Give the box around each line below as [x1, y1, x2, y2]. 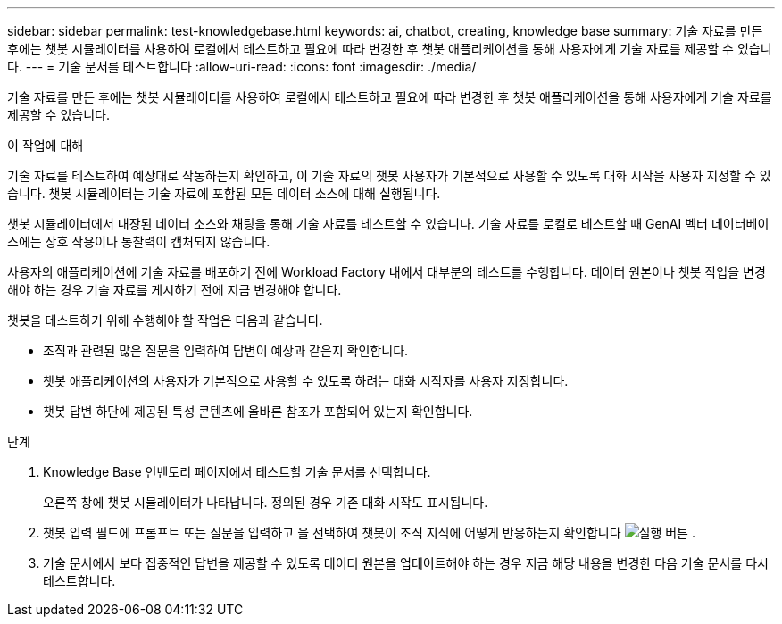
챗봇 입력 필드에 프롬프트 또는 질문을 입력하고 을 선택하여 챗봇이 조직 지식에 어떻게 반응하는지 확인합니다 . [43, 525, 695, 540]
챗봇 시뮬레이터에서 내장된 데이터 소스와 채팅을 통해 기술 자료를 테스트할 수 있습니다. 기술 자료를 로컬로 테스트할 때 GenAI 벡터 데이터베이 [7, 216, 770, 231]
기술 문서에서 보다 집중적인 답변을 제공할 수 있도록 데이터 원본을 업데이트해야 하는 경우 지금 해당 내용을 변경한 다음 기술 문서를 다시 [43, 555, 769, 570]
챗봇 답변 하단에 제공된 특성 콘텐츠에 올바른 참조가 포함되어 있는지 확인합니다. [43, 404, 473, 419]
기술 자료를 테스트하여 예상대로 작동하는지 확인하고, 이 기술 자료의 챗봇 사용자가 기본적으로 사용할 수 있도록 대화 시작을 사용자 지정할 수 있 [7, 168, 771, 183]
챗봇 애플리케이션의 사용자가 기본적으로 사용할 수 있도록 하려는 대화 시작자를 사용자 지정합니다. [43, 373, 569, 388]
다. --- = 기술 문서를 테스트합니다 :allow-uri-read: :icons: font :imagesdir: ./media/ [7, 59, 477, 74]
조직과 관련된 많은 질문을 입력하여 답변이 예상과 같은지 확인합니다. [43, 343, 409, 358]
